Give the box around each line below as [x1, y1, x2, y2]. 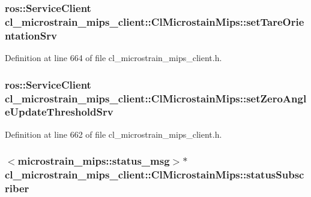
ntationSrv [5, 28, 57, 43]
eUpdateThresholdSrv [5, 104, 113, 119]
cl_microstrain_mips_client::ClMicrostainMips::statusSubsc [5, 167, 304, 182]
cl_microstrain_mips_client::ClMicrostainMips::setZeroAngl [5, 90, 307, 105]
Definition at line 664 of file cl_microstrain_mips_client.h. [5, 51, 222, 64]
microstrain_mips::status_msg [17, 153, 170, 168]
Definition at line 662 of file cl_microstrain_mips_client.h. [5, 128, 222, 140]
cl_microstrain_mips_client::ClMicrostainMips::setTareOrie [5, 14, 304, 29]
